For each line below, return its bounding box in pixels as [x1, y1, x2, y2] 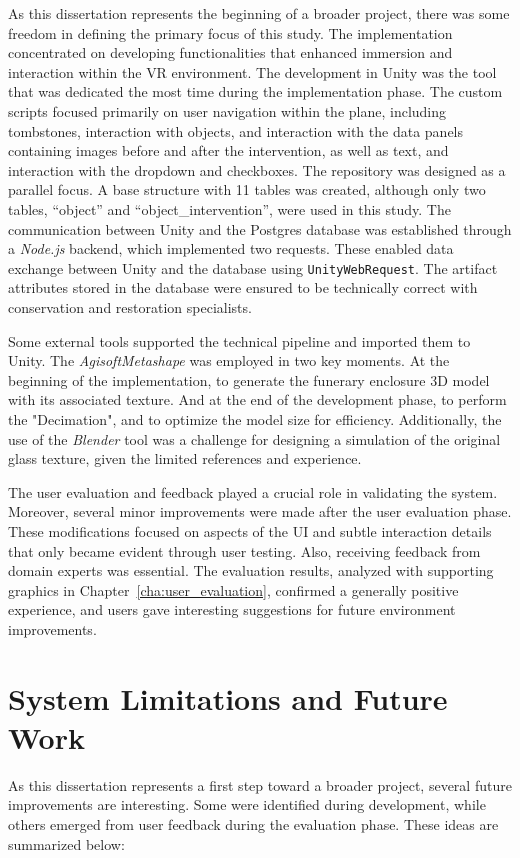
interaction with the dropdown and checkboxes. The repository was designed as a [8, 159, 506, 180]
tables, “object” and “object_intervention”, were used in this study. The [8, 198, 451, 219]
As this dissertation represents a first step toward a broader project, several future [8, 774, 512, 795]
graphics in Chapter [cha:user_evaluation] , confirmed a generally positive [8, 579, 459, 600]
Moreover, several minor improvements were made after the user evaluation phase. [8, 501, 512, 522]
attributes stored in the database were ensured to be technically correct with [8, 277, 478, 298]
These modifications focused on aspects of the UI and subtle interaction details [8, 520, 492, 541]
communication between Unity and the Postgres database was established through [8, 218, 512, 239]
